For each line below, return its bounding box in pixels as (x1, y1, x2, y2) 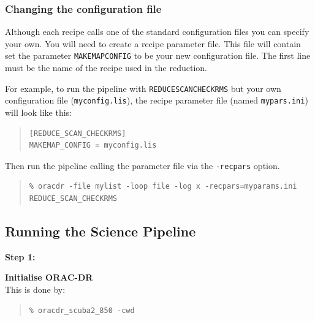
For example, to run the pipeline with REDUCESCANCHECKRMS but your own (5, 81, 281, 94)
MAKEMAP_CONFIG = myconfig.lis (29, 141, 157, 150)
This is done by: (5, 282, 66, 295)
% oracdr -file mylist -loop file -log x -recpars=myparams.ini (29, 182, 297, 191)
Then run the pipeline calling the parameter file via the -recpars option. (5, 159, 280, 172)
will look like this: (5, 105, 72, 118)
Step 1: (5, 250, 36, 263)
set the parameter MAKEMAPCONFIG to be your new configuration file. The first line (5, 49, 311, 62)
